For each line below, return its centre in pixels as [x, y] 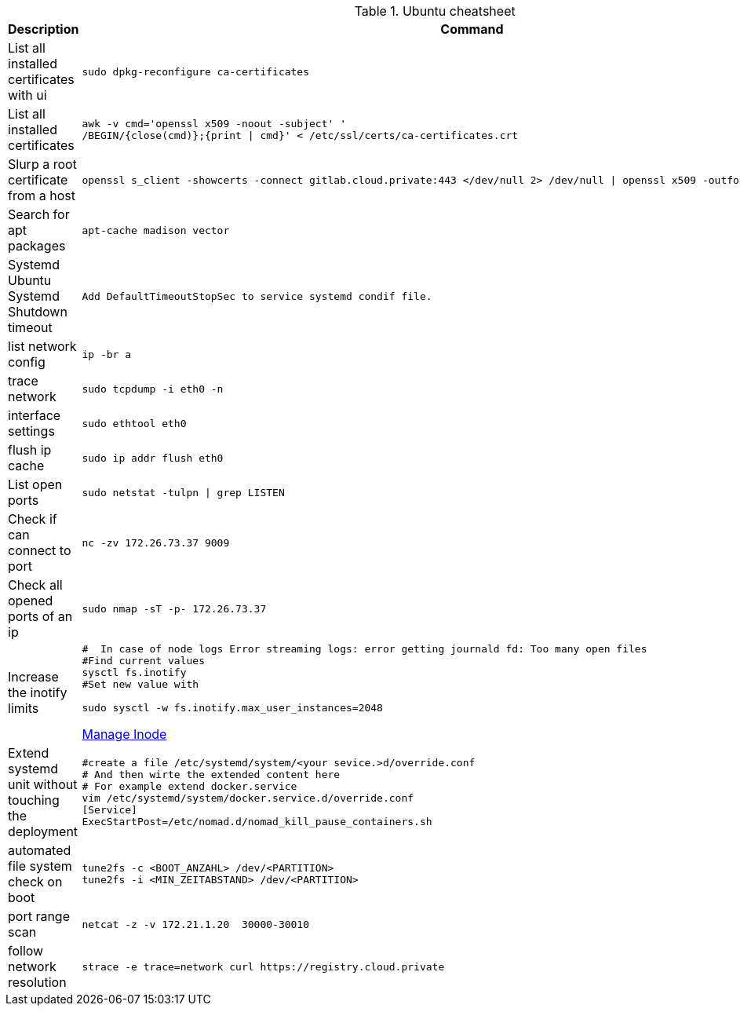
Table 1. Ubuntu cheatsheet [435, 11]
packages [37, 246]
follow [26, 951]
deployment [43, 831]
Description [44, 29]
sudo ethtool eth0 [134, 423]
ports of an [40, 616]
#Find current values [143, 661]
